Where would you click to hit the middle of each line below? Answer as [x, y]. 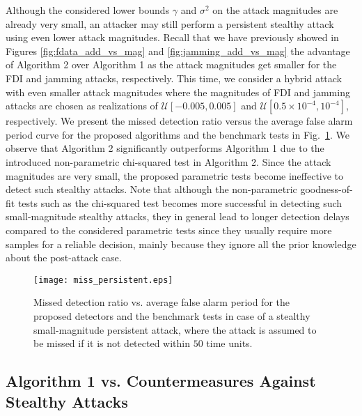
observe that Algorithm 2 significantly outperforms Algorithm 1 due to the [165, 148]
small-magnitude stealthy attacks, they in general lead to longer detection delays [178, 216]
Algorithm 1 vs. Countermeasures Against [161, 381]
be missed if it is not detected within [112, 343]
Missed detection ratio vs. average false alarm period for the [162, 302]
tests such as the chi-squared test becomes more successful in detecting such [180, 202]
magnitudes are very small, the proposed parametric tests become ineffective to [175, 175]
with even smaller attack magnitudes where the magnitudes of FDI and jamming [178, 92]
